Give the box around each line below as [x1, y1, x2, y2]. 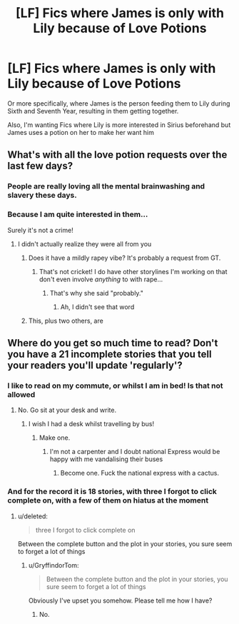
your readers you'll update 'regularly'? [7, 359, 183, 371]
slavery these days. [7, 191, 77, 201]
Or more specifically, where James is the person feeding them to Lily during [7, 99, 230, 108]
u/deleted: [17, 512, 49, 520]
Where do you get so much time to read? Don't [7, 337, 218, 349]
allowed [7, 389, 36, 399]
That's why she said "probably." [49, 288, 144, 297]
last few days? [7, 160, 73, 172]
